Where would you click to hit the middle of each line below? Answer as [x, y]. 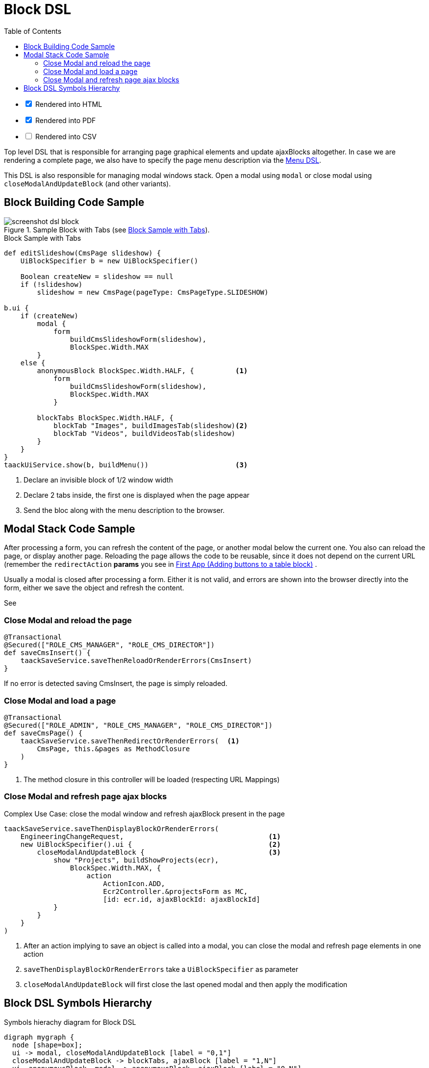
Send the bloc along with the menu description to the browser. [124, 510]
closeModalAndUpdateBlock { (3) [159, 852]
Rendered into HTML [69, 104]
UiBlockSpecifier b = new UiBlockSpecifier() [109, 261]
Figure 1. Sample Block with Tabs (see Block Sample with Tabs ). [107, 229]
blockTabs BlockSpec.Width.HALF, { [105, 418]
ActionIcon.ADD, [134, 883]
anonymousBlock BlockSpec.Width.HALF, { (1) [142, 370]
